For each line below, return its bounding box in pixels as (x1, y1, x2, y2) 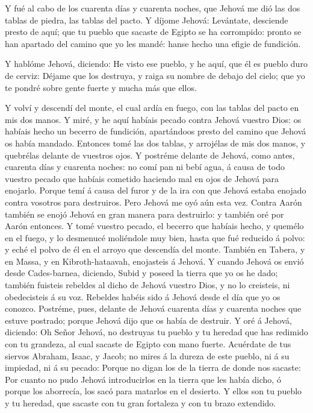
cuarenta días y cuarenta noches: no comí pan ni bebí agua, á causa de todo (5, 160, 285, 173)
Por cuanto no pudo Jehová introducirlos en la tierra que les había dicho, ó (5, 373, 281, 385)
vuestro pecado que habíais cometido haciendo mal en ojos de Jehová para (5, 172, 279, 184)
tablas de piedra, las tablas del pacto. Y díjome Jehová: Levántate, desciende (5, 13, 288, 26)
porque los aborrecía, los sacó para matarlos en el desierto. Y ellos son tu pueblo (5, 385, 302, 397)
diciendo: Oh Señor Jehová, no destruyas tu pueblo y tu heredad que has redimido (5, 326, 308, 338)
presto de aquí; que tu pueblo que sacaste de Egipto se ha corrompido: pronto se (5, 25, 302, 38)
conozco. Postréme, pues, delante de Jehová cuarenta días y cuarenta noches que (5, 302, 302, 315)
